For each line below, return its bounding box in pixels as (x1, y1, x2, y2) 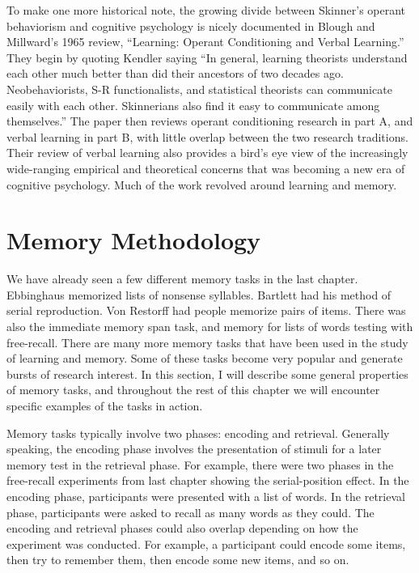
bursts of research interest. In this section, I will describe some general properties (6, 365, 408, 382)
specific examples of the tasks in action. (6, 397, 203, 414)
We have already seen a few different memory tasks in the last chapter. (6, 270, 358, 287)
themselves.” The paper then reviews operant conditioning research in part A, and (6, 112, 413, 129)
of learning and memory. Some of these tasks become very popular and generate (6, 350, 403, 367)
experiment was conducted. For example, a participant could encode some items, (6, 535, 406, 552)
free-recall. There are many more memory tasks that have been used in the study (6, 333, 408, 350)
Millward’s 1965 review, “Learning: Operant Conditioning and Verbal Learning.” (6, 33, 404, 50)
